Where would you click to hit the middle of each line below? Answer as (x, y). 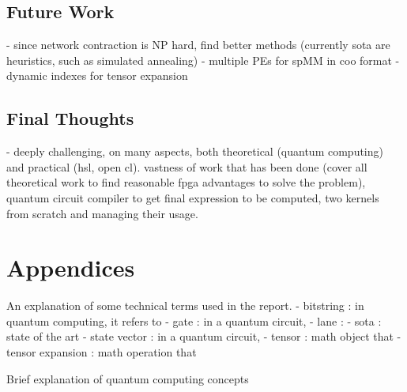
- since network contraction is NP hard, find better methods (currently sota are (198, 45)
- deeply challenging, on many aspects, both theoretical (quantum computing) (195, 151)
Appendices (71, 268)
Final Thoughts (70, 118)
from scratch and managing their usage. (102, 213)
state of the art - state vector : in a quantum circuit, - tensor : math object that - (204, 336)
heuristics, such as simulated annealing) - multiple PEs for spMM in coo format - (203, 60)
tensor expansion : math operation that (102, 352)
